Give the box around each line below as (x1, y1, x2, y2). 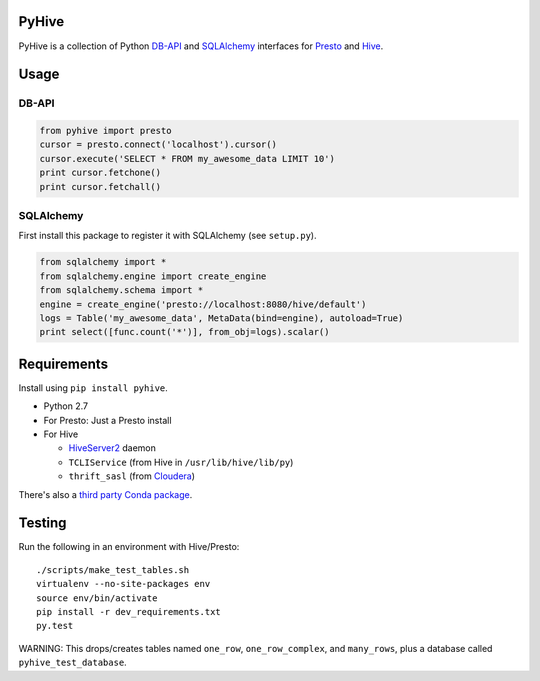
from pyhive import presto (39, 125, 172, 137)
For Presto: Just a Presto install (43, 414, 172, 426)
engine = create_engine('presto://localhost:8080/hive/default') (39, 298, 367, 310)
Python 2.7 (43, 400, 89, 412)
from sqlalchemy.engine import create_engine (39, 270, 267, 282)
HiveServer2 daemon (68, 442, 157, 454)
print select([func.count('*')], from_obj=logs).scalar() (39, 326, 330, 338)
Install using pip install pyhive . (18, 381, 169, 394)
